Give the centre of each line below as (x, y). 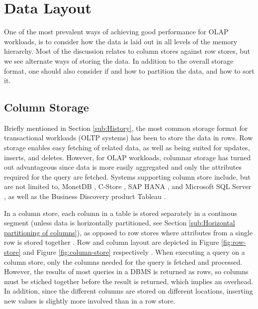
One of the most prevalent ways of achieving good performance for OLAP (116, 32)
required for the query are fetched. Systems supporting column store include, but (128, 176)
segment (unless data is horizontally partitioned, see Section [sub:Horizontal (120, 223)
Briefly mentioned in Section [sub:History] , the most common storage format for (126, 128)
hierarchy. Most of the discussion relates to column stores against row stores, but (127, 51)
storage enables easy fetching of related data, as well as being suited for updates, (127, 148)
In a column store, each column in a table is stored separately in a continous (121, 213)
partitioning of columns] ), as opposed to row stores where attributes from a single (129, 232)
